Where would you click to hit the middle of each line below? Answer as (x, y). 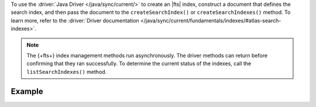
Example (27, 91)
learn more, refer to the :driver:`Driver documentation (75, 20)
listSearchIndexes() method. (67, 72)
